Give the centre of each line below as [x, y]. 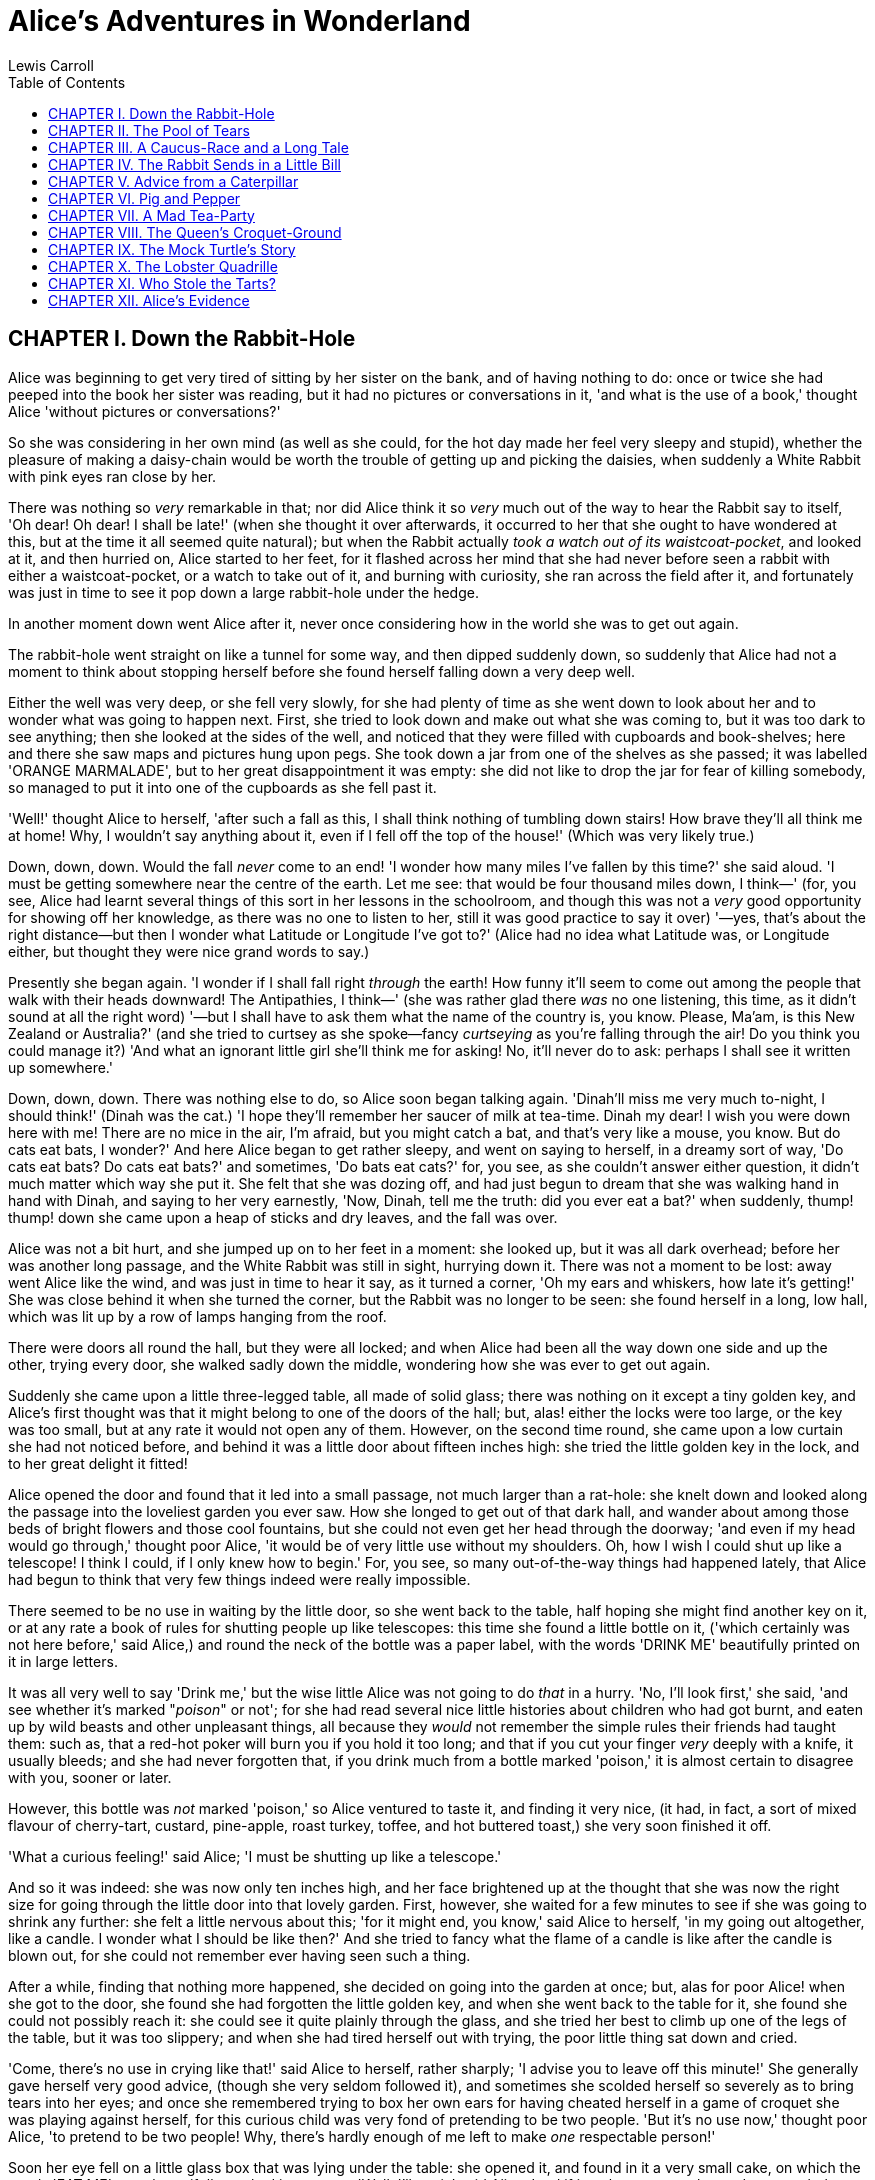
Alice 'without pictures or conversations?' [144, 411]
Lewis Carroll [51, 65]
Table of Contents [67, 82]
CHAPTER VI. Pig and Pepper [144, 198]
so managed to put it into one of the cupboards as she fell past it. [222, 787]
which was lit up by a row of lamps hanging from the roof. [197, 1316]
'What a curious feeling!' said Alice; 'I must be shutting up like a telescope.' [255, 1856]
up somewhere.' [60, 1067]
